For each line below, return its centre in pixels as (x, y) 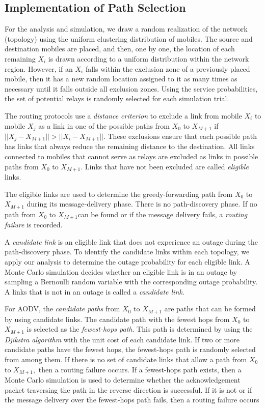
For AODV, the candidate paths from (62, 309)
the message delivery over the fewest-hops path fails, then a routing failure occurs (132, 400)
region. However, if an (39, 68)
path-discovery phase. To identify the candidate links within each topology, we (127, 252)
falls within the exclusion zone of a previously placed (168, 68)
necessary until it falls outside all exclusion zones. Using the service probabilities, (131, 88)
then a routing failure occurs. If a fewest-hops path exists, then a (140, 369)
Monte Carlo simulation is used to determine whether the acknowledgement (123, 380)
